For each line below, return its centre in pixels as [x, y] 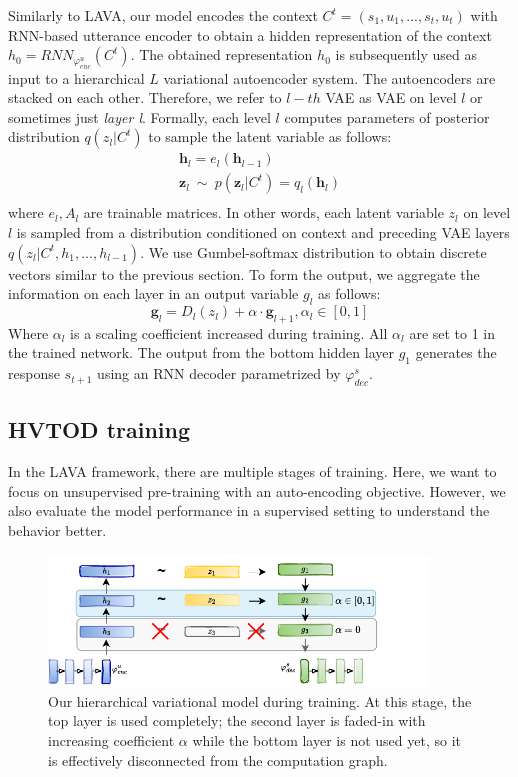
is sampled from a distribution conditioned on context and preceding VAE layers [263, 232]
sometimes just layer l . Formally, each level [139, 116]
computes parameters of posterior [387, 116]
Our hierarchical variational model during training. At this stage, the [260, 700]
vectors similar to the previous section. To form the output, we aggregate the [244, 273]
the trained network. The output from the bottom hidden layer [201, 352]
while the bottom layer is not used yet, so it [326, 740]
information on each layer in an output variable [153, 293]
